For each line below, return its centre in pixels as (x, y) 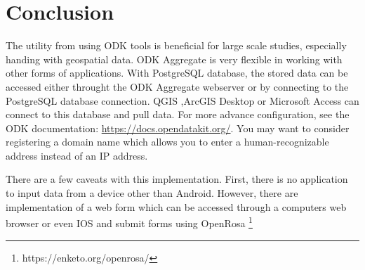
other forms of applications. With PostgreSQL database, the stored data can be (177, 73)
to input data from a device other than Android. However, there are (152, 193)
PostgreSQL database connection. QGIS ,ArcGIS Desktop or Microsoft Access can (182, 100)
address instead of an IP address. (77, 155)
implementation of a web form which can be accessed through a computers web (176, 206)
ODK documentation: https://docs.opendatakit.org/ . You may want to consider (178, 128)
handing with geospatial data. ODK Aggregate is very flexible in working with (174, 59)
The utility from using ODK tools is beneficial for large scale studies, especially (176, 45)
